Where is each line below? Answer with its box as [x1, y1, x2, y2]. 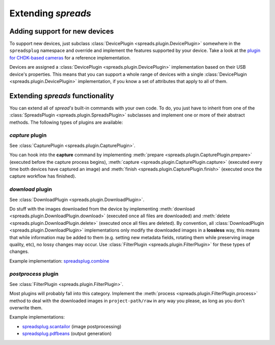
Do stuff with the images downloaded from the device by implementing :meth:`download [9, 206, 195, 212]
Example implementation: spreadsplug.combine [9, 257, 109, 264]
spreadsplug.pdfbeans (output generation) [22, 331, 112, 337]
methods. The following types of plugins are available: [9, 119, 123, 125]
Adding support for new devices [9, 27, 114, 36]
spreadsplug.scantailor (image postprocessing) [22, 323, 122, 329]
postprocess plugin [9, 270, 59, 277]
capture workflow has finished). [9, 173, 76, 179]
